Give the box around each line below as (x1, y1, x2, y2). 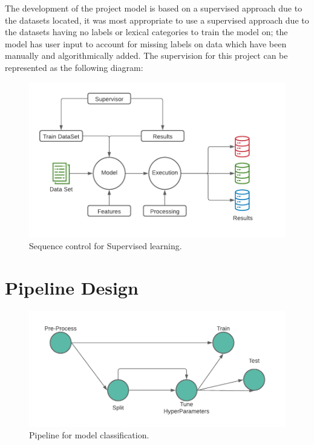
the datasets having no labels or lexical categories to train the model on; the (5, 25, 288, 38)
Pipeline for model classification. (29, 429, 149, 441)
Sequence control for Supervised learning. (29, 239, 182, 252)
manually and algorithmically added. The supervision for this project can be (5, 49, 288, 62)
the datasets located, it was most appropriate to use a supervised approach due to (5, 13, 309, 26)
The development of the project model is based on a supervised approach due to (5, 2, 303, 14)
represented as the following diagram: (5, 61, 143, 73)
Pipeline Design (5, 275, 139, 300)
